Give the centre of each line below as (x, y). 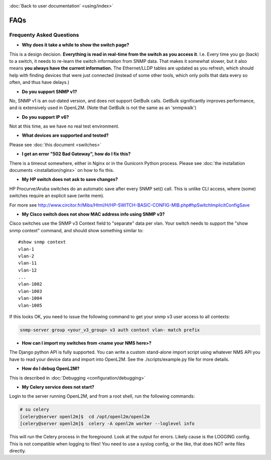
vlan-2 (26, 256)
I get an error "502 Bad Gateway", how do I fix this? (76, 154)
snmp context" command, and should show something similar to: (77, 230)
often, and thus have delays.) (39, 82)
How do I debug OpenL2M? (51, 369)
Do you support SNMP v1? (49, 91)
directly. (18, 450)
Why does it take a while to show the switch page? (76, 45)
